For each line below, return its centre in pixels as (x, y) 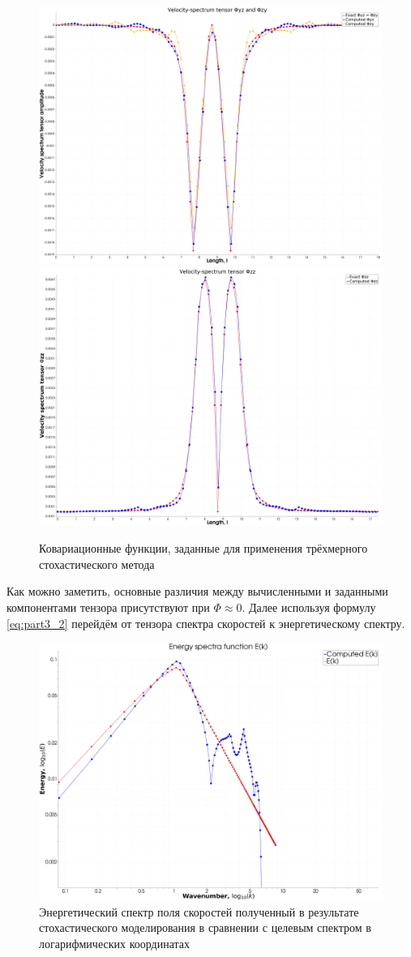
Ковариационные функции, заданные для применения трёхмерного (203, 548)
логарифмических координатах (114, 943)
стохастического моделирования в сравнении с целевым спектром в (205, 927)
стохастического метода (97, 564)
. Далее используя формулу (309, 607)
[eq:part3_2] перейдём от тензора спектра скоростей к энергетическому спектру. (206, 623)
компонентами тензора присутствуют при (108, 607)
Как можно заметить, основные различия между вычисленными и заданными (197, 591)
